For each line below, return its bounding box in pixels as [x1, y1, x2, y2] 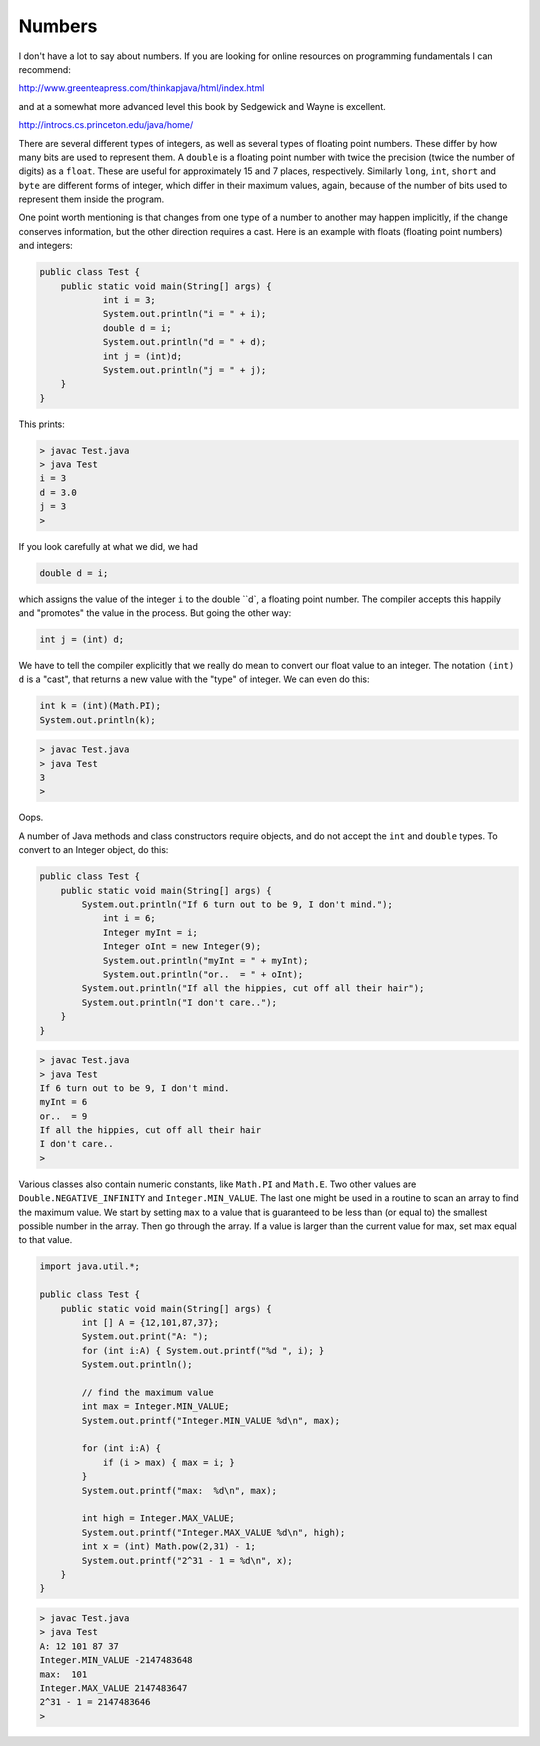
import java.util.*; [39, 1261, 140, 1272]
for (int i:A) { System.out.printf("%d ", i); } [81, 1345, 325, 1356]
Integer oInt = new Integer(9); [102, 941, 262, 952]
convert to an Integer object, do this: [18, 844, 169, 856]
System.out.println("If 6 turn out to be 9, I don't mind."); [81, 899, 394, 910]
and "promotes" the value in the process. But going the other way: [18, 607, 292, 619]
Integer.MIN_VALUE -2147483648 [39, 1655, 194, 1666]
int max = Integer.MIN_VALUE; [81, 1401, 230, 1412]
